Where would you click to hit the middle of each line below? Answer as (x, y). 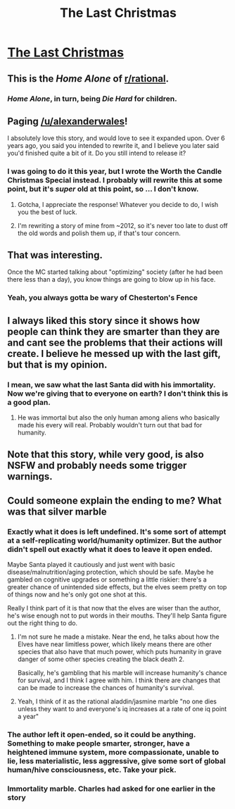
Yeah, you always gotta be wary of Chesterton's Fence (103, 298)
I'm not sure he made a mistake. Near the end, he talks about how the (118, 637)
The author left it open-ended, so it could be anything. (101, 735)
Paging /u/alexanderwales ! (68, 121)
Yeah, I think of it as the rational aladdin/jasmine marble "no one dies (117, 701)
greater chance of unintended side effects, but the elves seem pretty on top (117, 587)
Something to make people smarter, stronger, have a (99, 744)
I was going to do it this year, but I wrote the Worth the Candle (115, 172)
